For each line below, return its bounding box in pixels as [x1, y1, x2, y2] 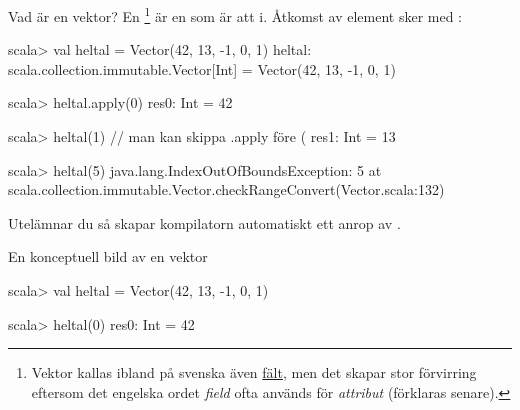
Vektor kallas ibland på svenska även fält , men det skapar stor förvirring [31, 362, 477, 383]
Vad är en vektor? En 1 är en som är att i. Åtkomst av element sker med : [8, 3, 463, 26]
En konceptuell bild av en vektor [8, 246, 208, 267]
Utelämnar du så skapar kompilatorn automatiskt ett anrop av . [8, 212, 401, 233]
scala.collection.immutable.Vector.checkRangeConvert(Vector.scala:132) [8, 179, 445, 200]
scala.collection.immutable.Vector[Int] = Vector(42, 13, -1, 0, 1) [8, 58, 396, 79]
